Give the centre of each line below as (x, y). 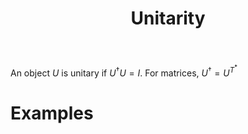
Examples (52, 113)
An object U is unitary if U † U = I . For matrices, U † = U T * (124, 71)
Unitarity (168, 18)
